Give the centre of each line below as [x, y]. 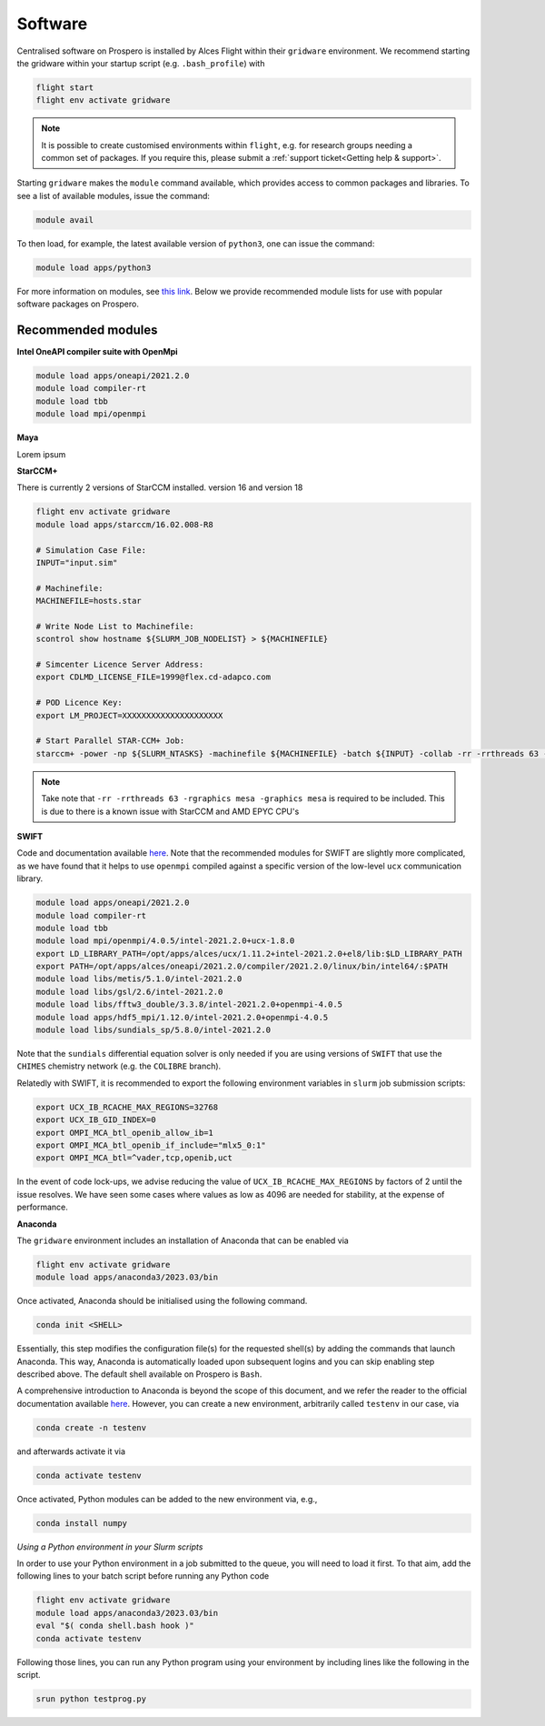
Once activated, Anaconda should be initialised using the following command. [162, 1301]
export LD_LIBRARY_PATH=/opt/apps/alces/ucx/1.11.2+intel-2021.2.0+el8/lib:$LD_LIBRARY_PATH [249, 953]
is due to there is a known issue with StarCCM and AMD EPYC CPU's [170, 811]
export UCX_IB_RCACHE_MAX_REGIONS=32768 [127, 1107]
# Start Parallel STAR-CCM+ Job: [110, 741]
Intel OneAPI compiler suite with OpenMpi [97, 352]
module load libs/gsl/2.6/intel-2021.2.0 [129, 992]
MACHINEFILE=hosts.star [89, 601]
